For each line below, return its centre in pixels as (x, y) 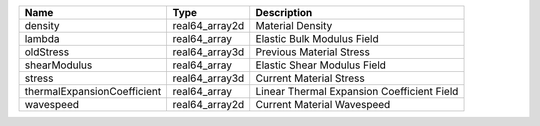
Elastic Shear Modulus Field (321, 65)
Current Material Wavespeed (323, 104)
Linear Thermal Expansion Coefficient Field (357, 91)
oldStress (47, 52)
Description (284, 12)
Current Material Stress (310, 78)
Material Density (294, 25)
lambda (42, 38)
